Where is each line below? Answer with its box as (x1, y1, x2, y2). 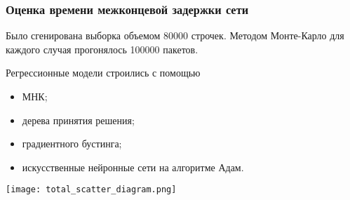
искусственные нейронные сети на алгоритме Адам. (22, 159, 244, 174)
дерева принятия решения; (22, 112, 135, 127)
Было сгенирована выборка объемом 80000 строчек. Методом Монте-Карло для (6, 28, 344, 43)
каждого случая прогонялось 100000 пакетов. (6, 41, 198, 56)
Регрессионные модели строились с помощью (6, 65, 201, 80)
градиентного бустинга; (22, 136, 122, 151)
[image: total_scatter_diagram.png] (6, 185, 177, 195)
